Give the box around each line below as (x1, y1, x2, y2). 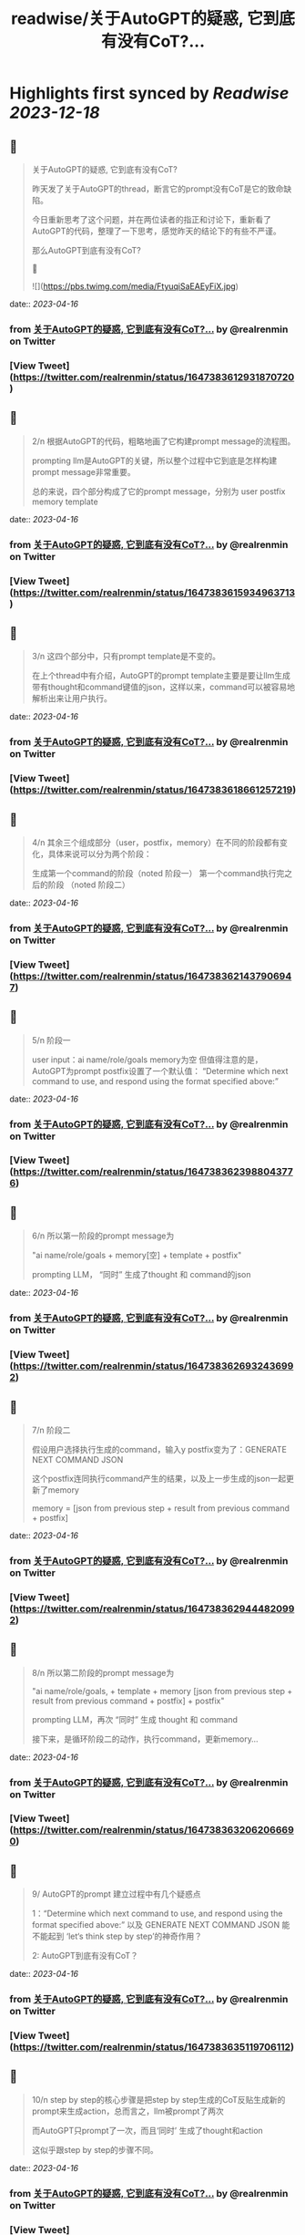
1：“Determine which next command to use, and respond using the (31, 1908, 283, 1919)
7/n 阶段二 (31, 1424, 71, 1435)
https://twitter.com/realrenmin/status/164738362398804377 (13, 1165, 293, 1178)
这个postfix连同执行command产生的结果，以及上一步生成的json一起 (31, 1473, 287, 1484)
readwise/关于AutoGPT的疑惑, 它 (10, 8, 264, 29)
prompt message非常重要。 (31, 466, 136, 477)
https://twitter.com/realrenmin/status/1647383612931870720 (13, 370, 295, 383)
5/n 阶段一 (31, 1034, 71, 1045)
